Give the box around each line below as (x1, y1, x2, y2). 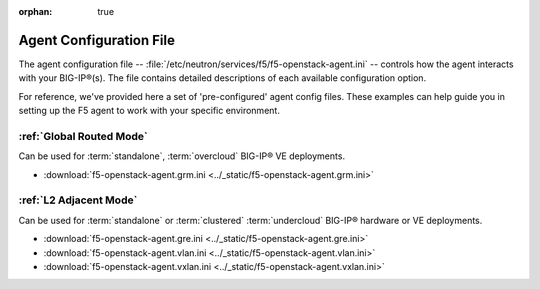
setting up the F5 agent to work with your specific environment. (18, 105, 280, 117)
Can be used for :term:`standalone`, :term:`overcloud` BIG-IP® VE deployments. (18, 150, 345, 162)
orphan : (18, 6, 53, 17)
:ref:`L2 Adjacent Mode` (18, 193, 138, 207)
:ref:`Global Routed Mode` (18, 129, 149, 143)
